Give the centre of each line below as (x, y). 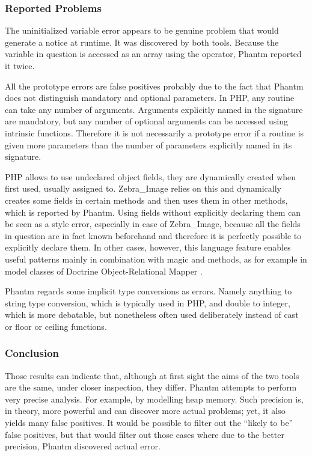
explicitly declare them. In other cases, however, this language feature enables (148, 247)
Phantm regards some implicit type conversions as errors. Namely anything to (148, 291)
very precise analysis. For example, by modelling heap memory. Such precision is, (154, 399)
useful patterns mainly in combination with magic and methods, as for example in (156, 259)
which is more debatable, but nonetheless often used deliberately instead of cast (152, 315)
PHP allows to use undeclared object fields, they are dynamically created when (151, 176)
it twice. (20, 65)
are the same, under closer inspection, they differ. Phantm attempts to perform (151, 387)
